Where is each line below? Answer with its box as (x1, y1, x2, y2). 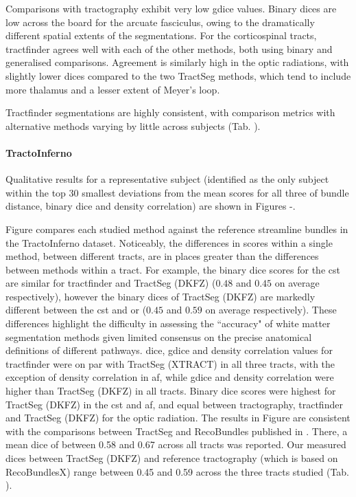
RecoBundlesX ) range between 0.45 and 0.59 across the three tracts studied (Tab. (5, 464, 350, 478)
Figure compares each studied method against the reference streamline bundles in (5, 221, 348, 236)
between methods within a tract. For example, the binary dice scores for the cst (5, 262, 340, 276)
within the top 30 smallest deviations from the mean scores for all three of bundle (5, 185, 349, 199)
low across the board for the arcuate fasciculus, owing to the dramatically (5, 14, 315, 29)
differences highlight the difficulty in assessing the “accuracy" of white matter (5, 316, 331, 331)
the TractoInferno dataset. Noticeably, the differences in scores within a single (5, 235, 333, 250)
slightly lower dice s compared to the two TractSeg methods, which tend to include (5, 68, 351, 82)
